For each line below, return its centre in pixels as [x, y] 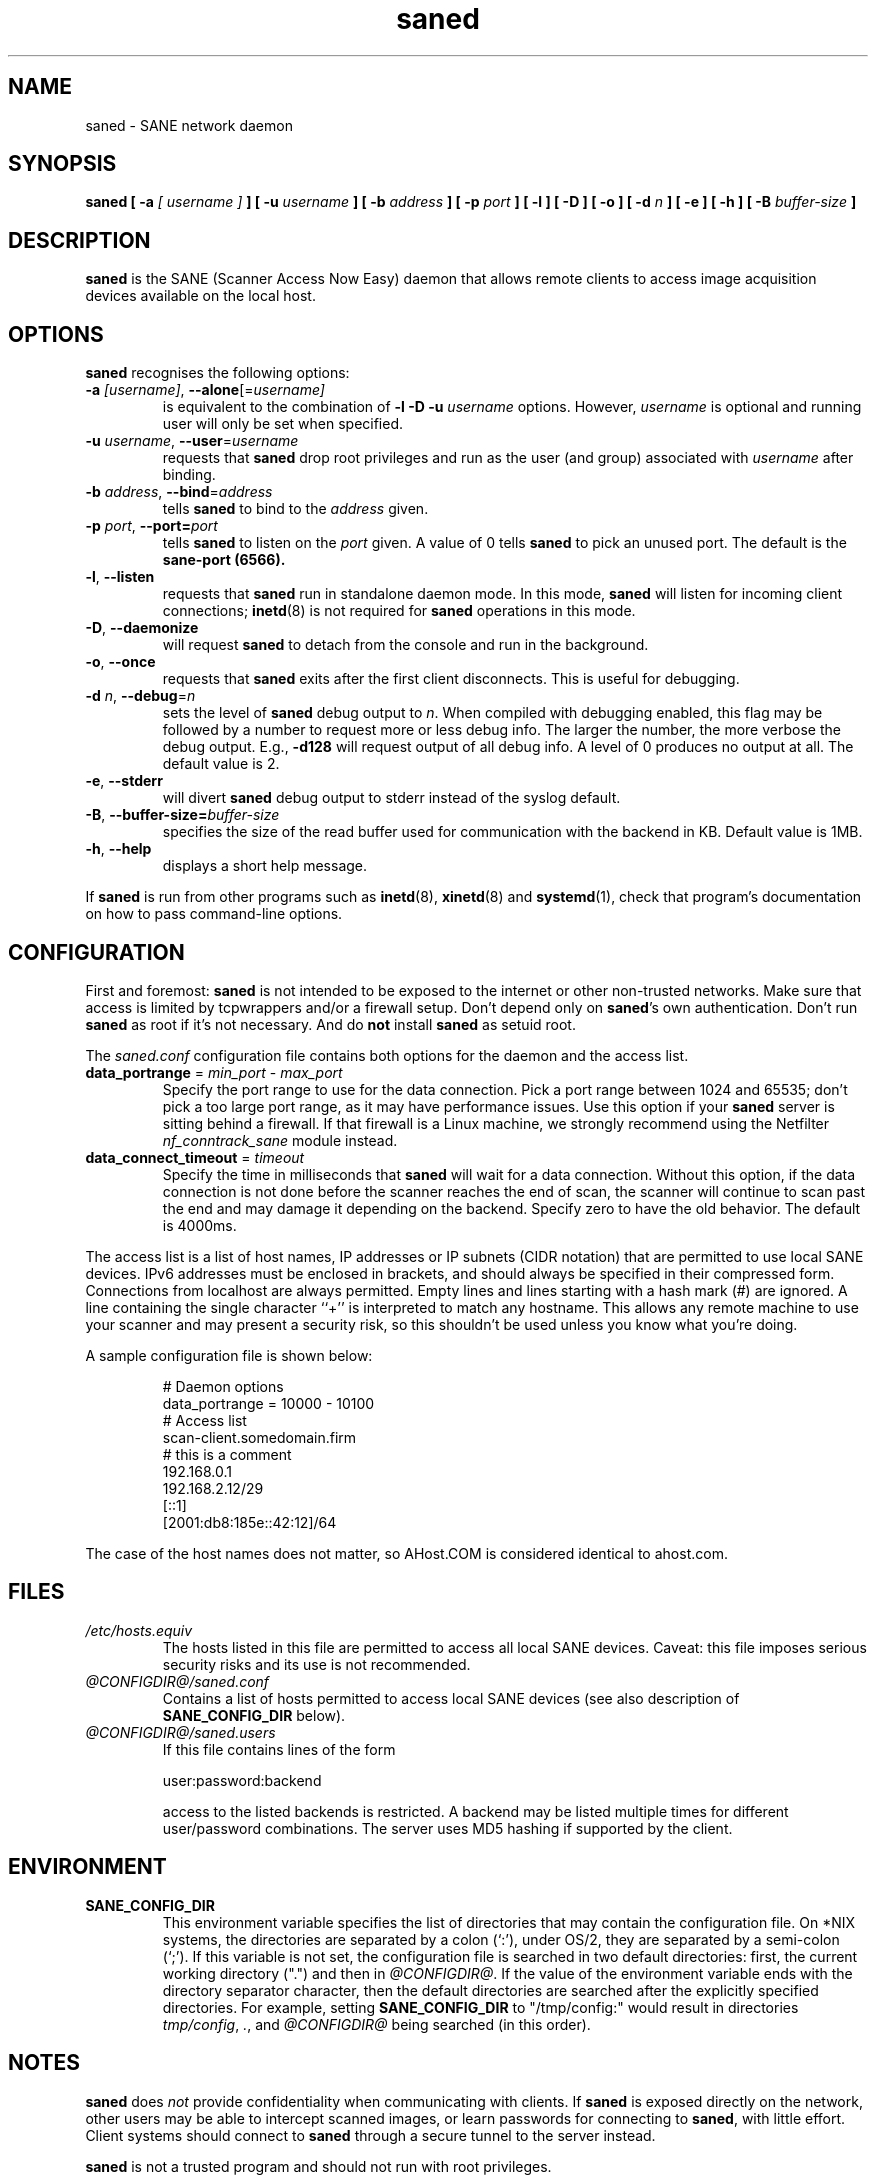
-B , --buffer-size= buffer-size [182, 815]
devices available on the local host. [200, 296]
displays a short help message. [265, 866]
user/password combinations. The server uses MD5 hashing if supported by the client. [447, 1828]
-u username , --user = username [192, 441]
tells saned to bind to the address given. [295, 509]
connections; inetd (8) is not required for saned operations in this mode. [399, 611]
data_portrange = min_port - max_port [214, 1072]
